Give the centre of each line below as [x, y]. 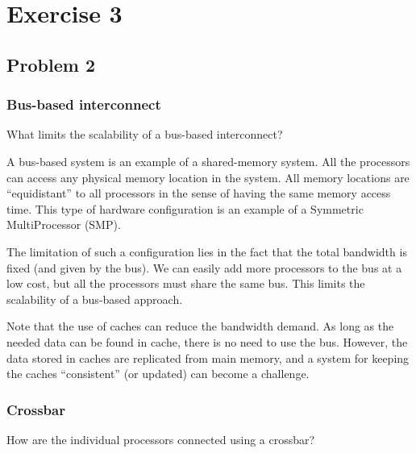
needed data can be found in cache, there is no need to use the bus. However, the [207, 341]
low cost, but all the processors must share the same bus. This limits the [186, 283]
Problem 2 [51, 64]
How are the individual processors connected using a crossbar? [161, 439]
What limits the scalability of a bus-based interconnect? [145, 134]
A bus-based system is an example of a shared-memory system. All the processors [208, 161]
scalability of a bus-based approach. [95, 299]
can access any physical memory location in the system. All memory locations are [208, 177]
